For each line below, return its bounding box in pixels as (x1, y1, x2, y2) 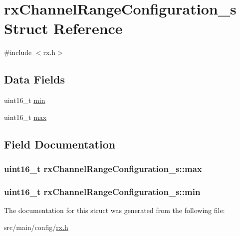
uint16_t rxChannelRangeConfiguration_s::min (4, 185, 201, 197)
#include (4, 47, 32, 57)
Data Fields (4, 71, 65, 87)
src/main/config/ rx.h (4, 221, 68, 232)
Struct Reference (4, 18, 123, 38)
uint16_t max (4, 111, 47, 122)
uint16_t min (4, 95, 45, 105)
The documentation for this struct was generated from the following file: (4, 205, 225, 215)
